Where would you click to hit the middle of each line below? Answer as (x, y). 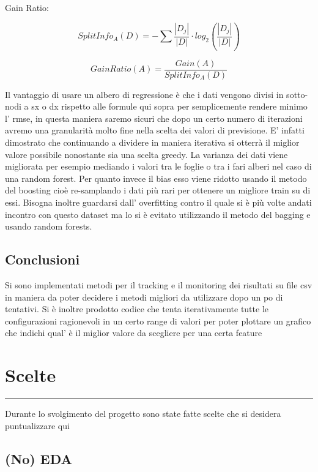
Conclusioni (43, 259)
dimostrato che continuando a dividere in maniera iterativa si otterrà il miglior (152, 142)
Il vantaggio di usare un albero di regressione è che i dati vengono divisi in (144, 94)
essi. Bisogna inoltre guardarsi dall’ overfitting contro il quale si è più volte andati (158, 202)
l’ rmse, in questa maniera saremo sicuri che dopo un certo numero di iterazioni (154, 118)
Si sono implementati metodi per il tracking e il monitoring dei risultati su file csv (159, 284)
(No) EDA (39, 458)
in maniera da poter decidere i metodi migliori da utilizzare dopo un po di (144, 297)
